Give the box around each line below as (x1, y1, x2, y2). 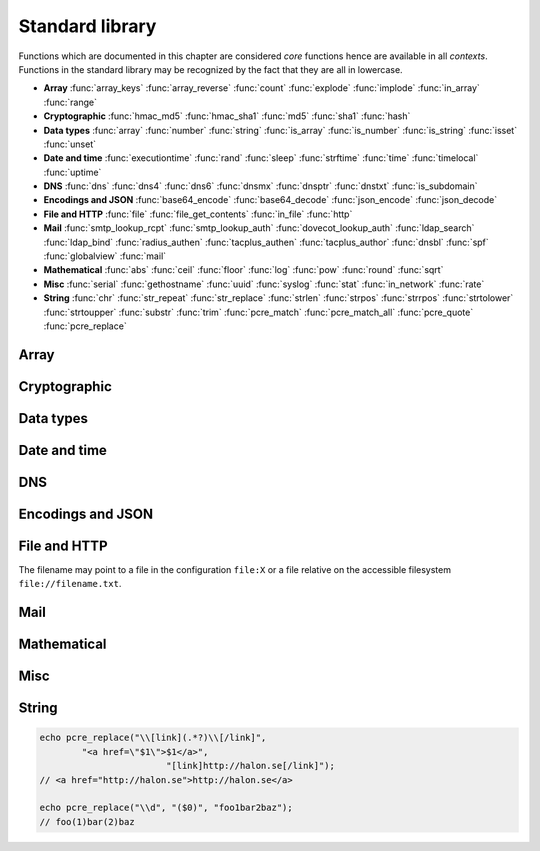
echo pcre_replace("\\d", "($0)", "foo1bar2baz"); (39, 802, 294, 814)
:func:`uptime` (43, 166, 102, 178)
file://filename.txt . (18, 578, 122, 590)
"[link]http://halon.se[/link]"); (165, 760, 335, 772)
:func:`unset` (43, 138, 97, 150)
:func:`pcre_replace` (43, 320, 127, 332)
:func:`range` (43, 96, 97, 108)
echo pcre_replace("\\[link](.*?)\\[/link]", (39, 732, 267, 744)
